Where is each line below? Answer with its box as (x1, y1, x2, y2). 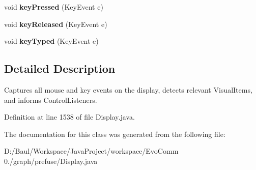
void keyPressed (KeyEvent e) (4, 2, 103, 12)
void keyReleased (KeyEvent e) (4, 18, 107, 29)
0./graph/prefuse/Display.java (4, 155, 98, 166)
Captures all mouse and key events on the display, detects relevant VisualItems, (4, 84, 252, 95)
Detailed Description (4, 61, 116, 76)
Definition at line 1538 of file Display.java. (4, 111, 135, 122)
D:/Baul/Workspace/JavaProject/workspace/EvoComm (4, 146, 179, 156)
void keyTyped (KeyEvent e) (4, 36, 99, 46)
